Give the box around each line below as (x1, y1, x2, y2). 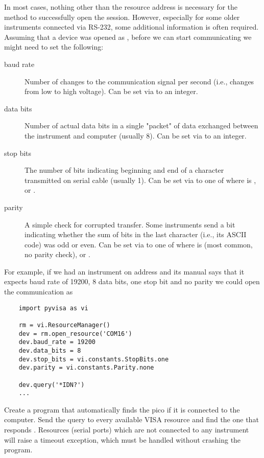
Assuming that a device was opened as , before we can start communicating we (4, 31, 252, 42)
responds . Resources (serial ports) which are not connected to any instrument (4, 424, 249, 435)
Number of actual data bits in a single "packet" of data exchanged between (25, 120, 258, 131)
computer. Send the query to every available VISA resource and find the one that (4, 414, 259, 425)
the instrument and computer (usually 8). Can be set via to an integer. (25, 130, 247, 141)
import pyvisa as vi (18, 304, 88, 312)
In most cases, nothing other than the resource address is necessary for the (4, 2, 238, 12)
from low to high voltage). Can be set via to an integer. (25, 86, 198, 97)
